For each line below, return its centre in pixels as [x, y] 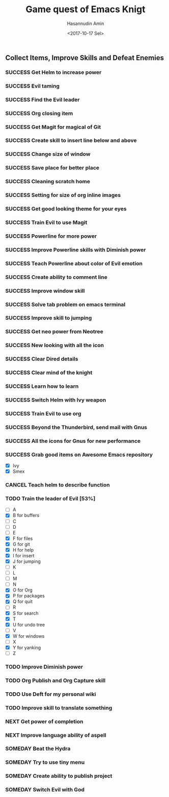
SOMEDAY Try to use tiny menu [45, 762]
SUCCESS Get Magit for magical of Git [53, 127]
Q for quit [23, 602]
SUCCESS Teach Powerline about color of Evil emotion [74, 263]
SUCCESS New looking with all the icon [55, 346]
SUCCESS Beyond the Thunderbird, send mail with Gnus [76, 427]
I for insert [23, 555]
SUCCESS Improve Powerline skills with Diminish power [76, 249]
